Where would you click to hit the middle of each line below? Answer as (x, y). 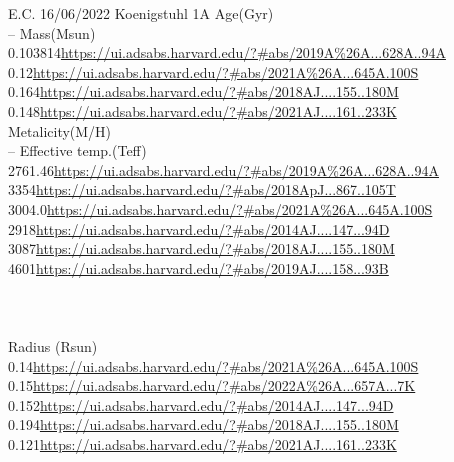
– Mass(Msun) (52, 32)
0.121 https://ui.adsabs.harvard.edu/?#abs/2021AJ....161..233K (202, 444)
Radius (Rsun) (53, 346)
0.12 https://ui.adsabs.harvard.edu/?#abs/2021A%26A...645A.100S (213, 71)
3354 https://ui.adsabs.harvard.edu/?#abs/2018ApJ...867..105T (202, 189)
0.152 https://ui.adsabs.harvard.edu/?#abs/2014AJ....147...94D (201, 404)
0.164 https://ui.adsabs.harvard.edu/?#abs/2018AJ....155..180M (203, 91)
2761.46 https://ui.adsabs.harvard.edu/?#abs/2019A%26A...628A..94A (223, 169)
